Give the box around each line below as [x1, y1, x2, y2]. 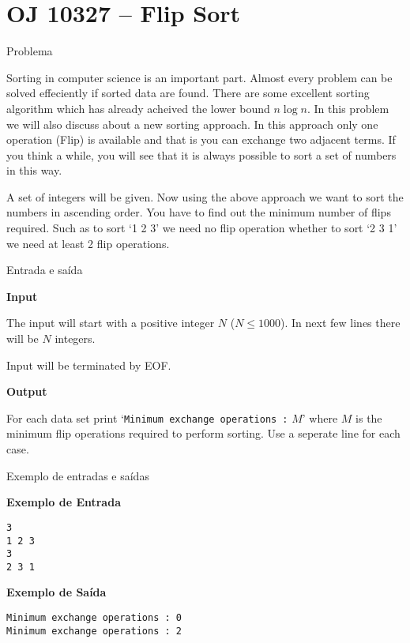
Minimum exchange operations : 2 [6, 625, 182, 637]
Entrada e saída [6, 261, 83, 278]
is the [355, 409, 382, 426]
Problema [6, 43, 53, 59]
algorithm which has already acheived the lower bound [6, 100, 270, 116]
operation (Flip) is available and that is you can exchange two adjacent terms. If [6, 131, 396, 148]
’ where [302, 409, 338, 426]
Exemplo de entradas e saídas [6, 467, 149, 483]
